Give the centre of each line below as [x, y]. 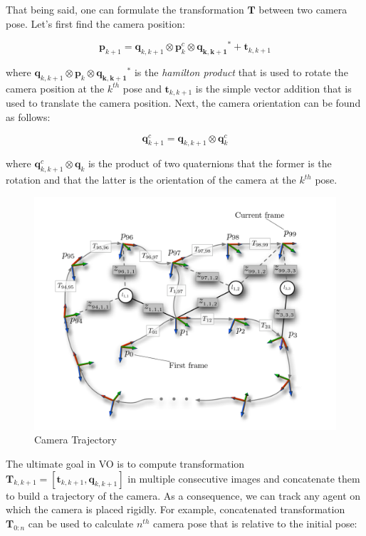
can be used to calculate [81, 523]
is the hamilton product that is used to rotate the [241, 72]
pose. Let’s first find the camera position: [95, 23]
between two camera [303, 9]
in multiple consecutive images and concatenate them [244, 478]
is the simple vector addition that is [273, 88]
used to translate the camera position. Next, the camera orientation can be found [183, 103]
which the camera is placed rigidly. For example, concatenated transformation [176, 509]
